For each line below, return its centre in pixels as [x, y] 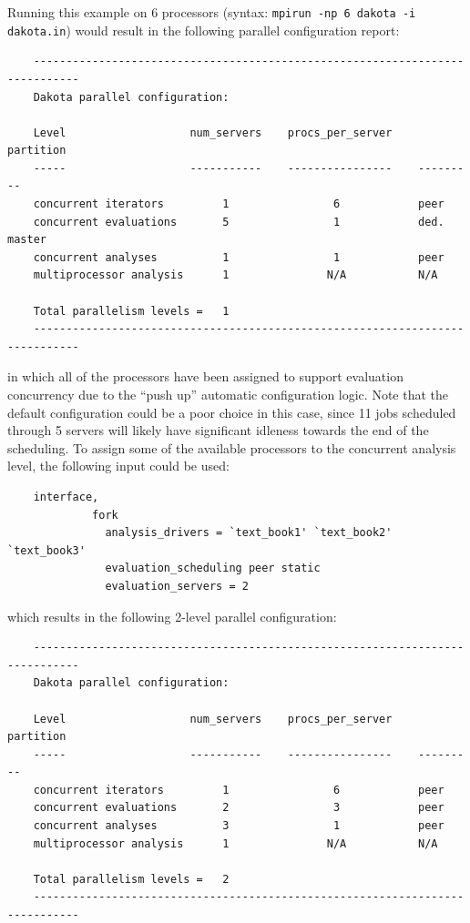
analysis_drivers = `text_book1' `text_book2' [249, 533]
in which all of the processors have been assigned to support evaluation [205, 376]
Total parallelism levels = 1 [131, 311]
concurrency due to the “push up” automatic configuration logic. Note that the [228, 394]
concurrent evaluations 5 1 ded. [239, 222]
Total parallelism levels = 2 [131, 879]
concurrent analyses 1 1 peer [239, 257]
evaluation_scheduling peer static [213, 568]
